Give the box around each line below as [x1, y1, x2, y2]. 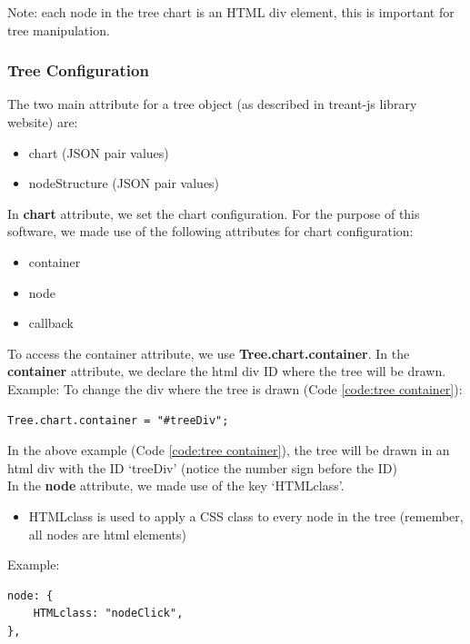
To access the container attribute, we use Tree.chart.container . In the [7, 343, 410, 362]
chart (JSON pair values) [28, 143, 169, 162]
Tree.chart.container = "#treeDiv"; [7, 413, 229, 427]
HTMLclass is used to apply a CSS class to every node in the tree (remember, [28, 506, 464, 525]
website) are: [7, 113, 78, 131]
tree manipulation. [7, 20, 110, 39]
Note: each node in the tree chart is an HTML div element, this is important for [7, 3, 455, 21]
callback [28, 313, 74, 332]
